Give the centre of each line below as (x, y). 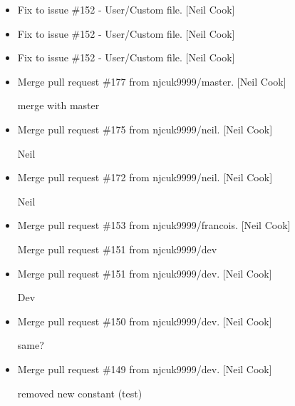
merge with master (58, 105)
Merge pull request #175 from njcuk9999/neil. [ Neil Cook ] (145, 129)
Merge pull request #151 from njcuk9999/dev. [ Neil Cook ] (145, 273)
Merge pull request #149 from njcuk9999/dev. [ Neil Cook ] (145, 369)
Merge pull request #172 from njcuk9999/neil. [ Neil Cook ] (145, 177)
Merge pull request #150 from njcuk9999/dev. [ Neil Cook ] (145, 321)
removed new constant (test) (80, 393)
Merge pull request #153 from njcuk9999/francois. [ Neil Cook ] (154, 225)
